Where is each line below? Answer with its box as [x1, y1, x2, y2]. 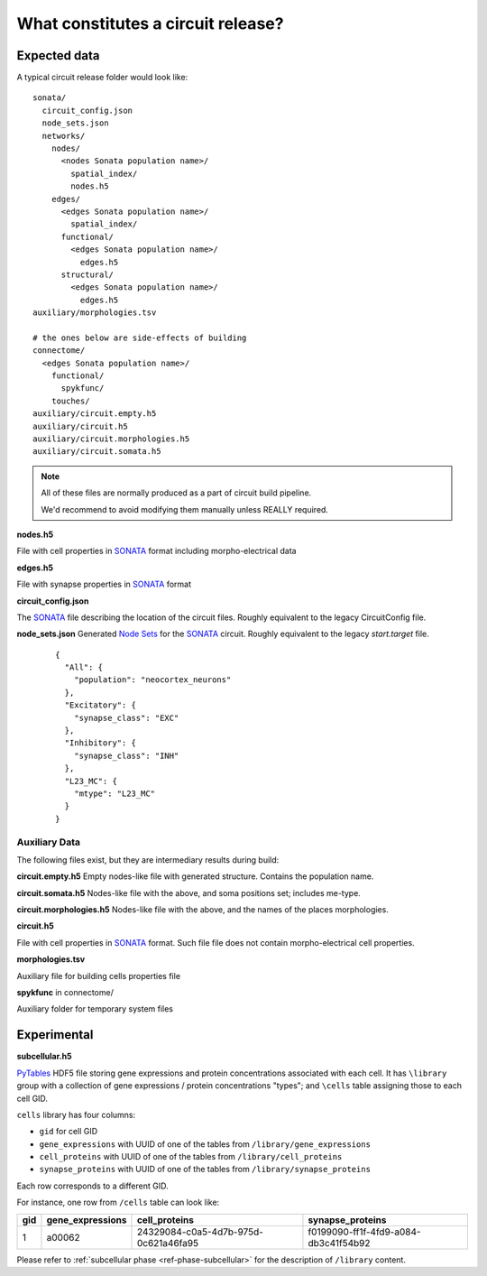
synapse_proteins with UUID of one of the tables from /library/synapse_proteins [39, 1164, 372, 1175]
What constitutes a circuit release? [16, 14, 284, 33]
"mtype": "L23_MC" [73, 788, 156, 799]
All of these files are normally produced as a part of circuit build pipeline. [41, 487, 312, 498]
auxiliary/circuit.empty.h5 [32, 409, 157, 419]
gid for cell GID [39, 1126, 98, 1137]
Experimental [16, 1027, 94, 1042]
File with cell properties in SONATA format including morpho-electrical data [16, 546, 297, 557]
